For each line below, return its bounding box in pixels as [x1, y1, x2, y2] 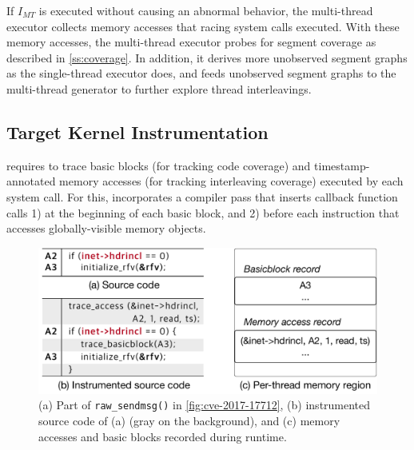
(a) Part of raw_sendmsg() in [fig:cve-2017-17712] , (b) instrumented [38, 396, 371, 413]
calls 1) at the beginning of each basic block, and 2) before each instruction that [6, 204, 400, 221]
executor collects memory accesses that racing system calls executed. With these [6, 18, 400, 34]
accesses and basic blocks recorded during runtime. [38, 428, 287, 444]
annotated [6, 173, 56, 189]
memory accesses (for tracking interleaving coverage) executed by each [59, 173, 404, 189]
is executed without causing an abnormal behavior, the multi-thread [38, 2, 373, 18]
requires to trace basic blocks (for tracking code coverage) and [6, 157, 311, 173]
